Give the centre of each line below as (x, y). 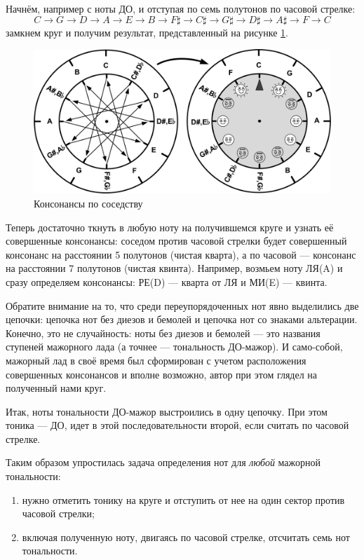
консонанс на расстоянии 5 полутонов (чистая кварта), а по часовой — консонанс (181, 254)
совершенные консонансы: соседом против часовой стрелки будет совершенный (176, 241)
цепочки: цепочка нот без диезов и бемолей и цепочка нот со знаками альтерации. (182, 319)
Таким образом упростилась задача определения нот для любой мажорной (163, 462)
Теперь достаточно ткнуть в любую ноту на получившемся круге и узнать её (170, 227)
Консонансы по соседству (88, 203)
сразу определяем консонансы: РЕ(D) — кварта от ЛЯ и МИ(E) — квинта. (167, 281)
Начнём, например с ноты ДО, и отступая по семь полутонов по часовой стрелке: (181, 8)
